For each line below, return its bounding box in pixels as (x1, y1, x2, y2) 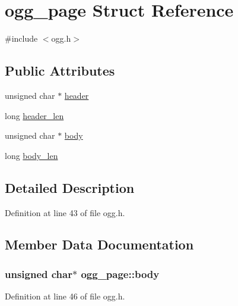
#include (5, 32, 38, 45)
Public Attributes (5, 61, 115, 80)
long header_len (5, 109, 64, 121)
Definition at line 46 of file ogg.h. (5, 290, 125, 302)
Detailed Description (5, 178, 135, 196)
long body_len (5, 149, 58, 161)
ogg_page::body (81, 266, 160, 281)
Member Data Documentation (5, 235, 194, 254)
